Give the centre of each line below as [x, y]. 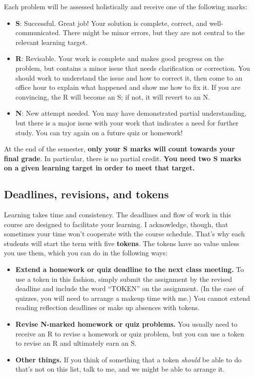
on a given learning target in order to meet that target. [99, 168]
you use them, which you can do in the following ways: [86, 253]
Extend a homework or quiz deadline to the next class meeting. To [130, 269]
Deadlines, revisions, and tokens [86, 194]
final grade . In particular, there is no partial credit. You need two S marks [123, 158]
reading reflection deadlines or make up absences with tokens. [107, 307]
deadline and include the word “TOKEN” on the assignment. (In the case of [129, 288]
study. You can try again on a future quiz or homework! [99, 132]
